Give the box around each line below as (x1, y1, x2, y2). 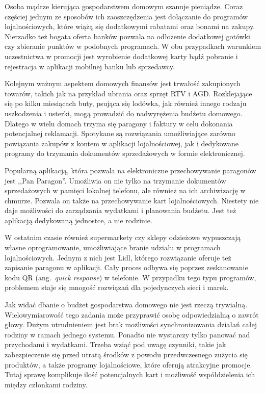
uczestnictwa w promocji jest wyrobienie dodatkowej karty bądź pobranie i (5, 50, 238, 61)
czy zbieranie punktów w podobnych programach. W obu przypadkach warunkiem (5, 41, 261, 51)
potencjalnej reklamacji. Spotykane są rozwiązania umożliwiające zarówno (5, 128, 235, 139)
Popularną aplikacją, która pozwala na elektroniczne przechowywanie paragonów (5, 165, 256, 175)
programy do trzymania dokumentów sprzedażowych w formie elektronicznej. (5, 148, 245, 159)
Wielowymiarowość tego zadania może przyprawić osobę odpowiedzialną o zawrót (5, 309, 259, 320)
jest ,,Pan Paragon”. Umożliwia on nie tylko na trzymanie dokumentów (5, 175, 226, 186)
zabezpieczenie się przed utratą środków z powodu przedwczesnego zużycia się (5, 349, 248, 359)
